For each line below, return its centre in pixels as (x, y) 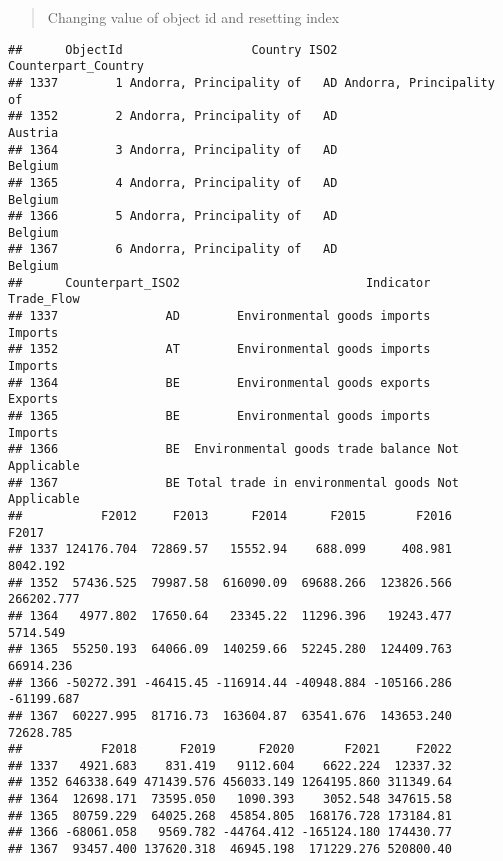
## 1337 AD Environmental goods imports (219, 316)
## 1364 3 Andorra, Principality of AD (173, 149)
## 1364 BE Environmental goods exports (219, 382)
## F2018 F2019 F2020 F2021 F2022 (230, 749)
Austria (33, 132)
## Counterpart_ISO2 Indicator (219, 282)
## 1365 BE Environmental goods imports (219, 416)
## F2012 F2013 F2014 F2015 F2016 (230, 515)
